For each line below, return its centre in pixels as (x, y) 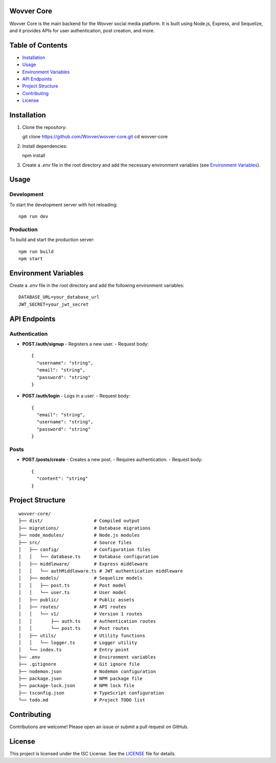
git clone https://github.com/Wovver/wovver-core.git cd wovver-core (95, 137)
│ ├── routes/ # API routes (73, 607)
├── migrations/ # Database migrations (85, 528)
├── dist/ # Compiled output (79, 521)
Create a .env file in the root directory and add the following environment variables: (97, 285)
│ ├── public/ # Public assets (77, 600)
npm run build (36, 251)
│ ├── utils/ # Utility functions (82, 635)
